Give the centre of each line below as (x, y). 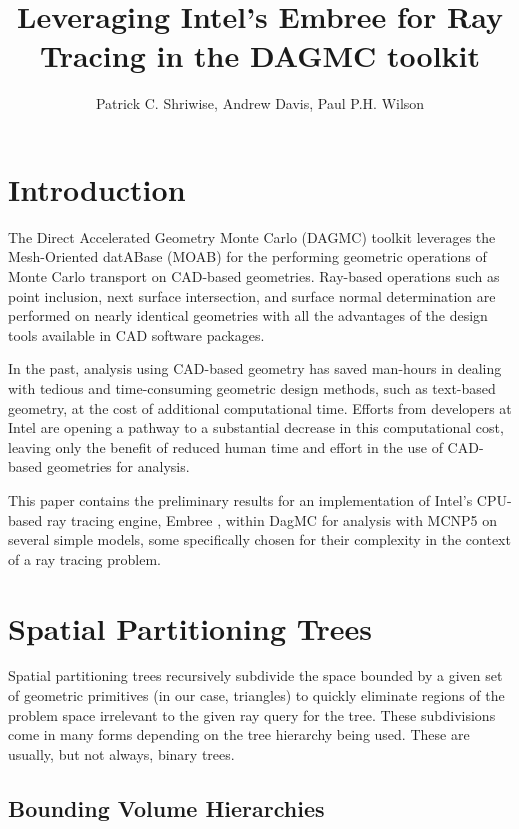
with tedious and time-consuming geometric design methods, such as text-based (252, 388)
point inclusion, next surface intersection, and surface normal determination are (252, 295)
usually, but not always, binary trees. (121, 753)
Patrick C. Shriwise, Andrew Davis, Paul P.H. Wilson (260, 103)
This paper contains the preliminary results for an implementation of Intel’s (240, 499)
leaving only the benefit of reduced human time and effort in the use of (225, 446)
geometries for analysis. (118, 466)
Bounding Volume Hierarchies (166, 807)
